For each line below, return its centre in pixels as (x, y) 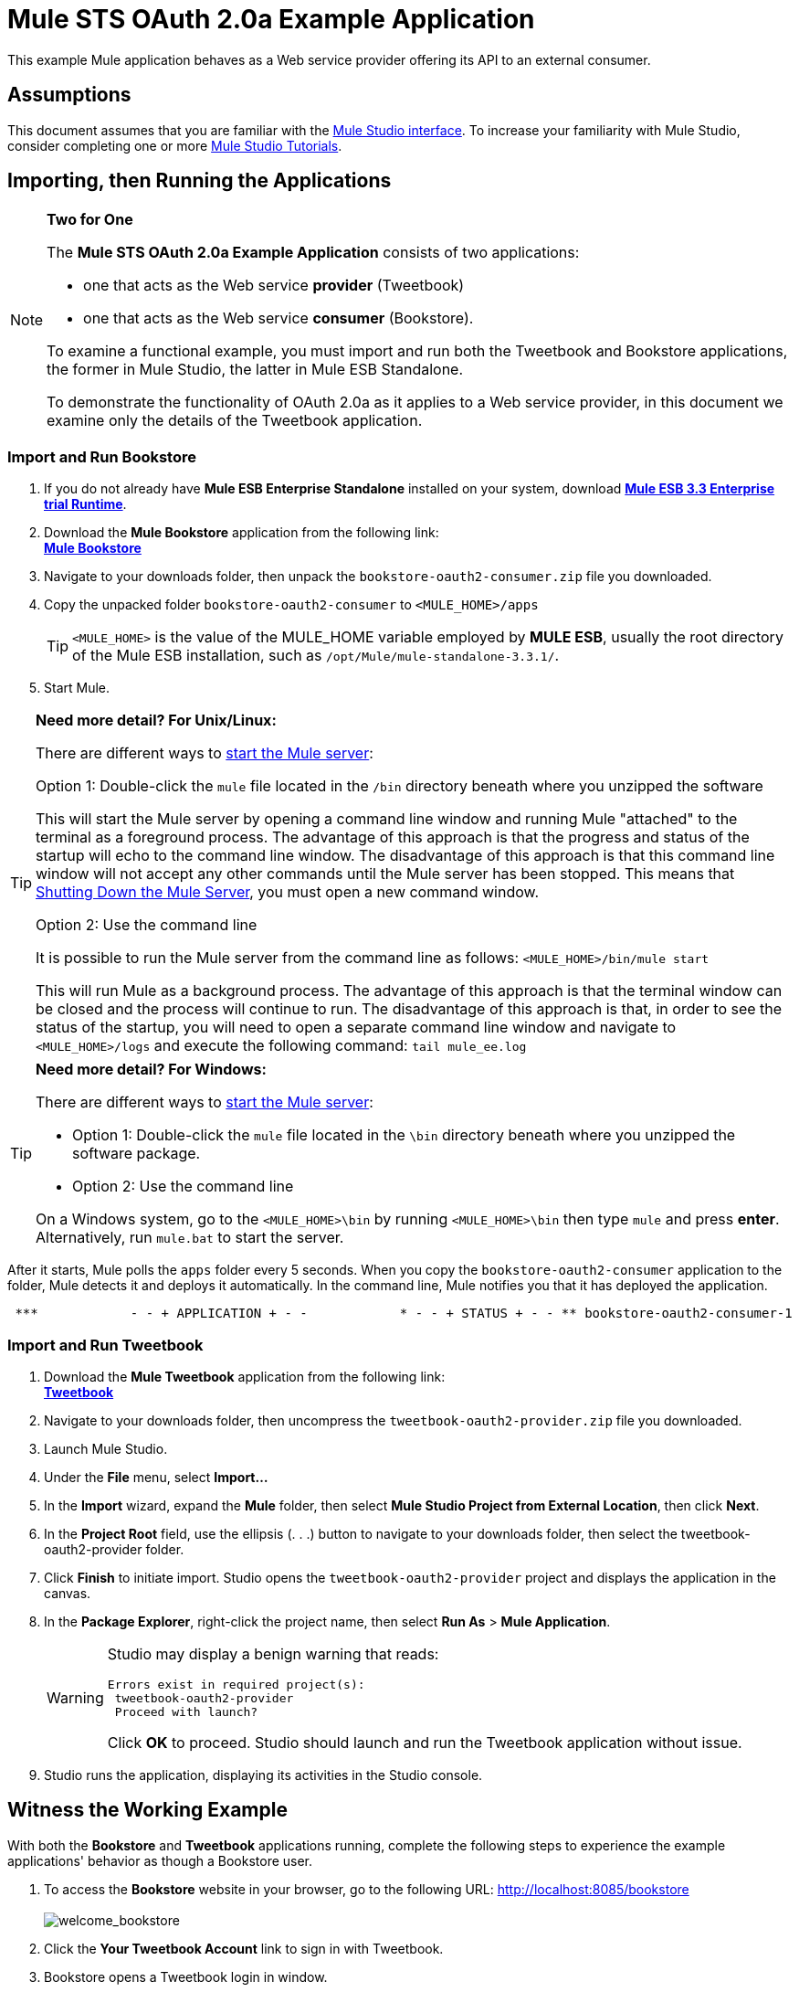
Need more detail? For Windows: (151, 1070)
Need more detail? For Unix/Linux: (156, 721)
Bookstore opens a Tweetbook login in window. (186, 1976)
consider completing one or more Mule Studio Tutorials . (175, 145)
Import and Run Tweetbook (105, 1345)
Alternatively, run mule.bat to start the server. (190, 1238)
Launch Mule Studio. (106, 1448)
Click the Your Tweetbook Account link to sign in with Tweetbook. (244, 1948)
